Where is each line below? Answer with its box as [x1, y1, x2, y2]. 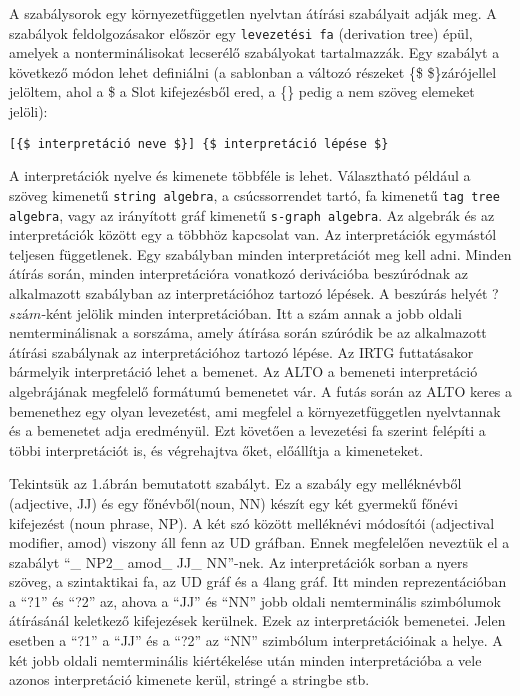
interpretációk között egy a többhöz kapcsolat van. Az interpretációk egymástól [9, 224, 497, 245]
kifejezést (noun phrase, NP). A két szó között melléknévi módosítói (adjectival [9, 512, 495, 533]
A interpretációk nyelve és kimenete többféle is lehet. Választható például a [9, 165, 471, 186]
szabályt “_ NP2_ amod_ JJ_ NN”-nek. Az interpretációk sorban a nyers [9, 551, 469, 572]
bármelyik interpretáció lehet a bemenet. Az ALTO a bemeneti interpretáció [9, 361, 478, 382]
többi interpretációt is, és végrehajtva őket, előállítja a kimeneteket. [9, 439, 424, 460]
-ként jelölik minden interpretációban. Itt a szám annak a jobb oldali [41, 302, 462, 323]
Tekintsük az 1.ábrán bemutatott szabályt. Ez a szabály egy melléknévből [9, 473, 462, 494]
